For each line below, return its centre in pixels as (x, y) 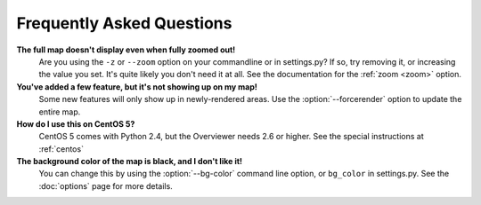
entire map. (60, 112)
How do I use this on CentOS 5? (76, 123)
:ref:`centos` (61, 149)
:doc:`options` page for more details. (106, 185)
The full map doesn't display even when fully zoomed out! (126, 50)
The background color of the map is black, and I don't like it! (130, 162)
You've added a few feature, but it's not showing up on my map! (137, 87)
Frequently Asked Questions (124, 23)
